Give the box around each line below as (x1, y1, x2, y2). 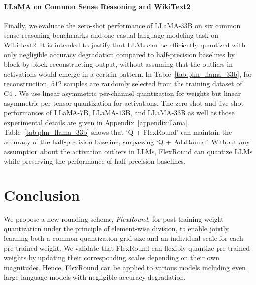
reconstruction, (4, 78, 49, 89)
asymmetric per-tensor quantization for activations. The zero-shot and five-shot (4, 97, 244, 108)
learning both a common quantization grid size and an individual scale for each (4, 233, 243, 243)
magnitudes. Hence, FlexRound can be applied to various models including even (4, 262, 246, 272)
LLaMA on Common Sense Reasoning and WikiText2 (4, 1, 191, 11)
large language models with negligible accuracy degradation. (4, 272, 186, 282)
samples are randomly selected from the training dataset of (64, 78, 242, 89)
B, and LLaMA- (125, 107, 174, 118)
